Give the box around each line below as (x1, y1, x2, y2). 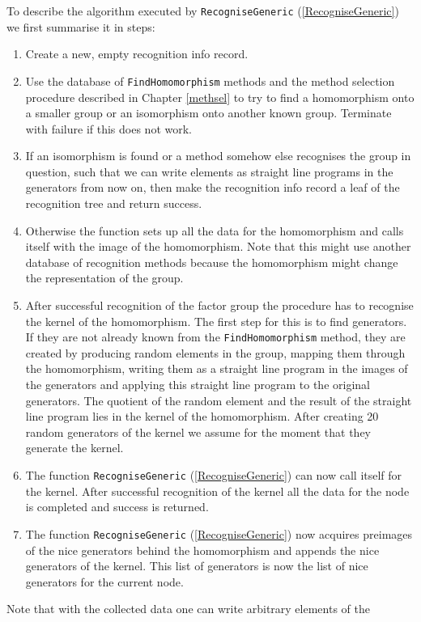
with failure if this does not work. (25, 120, 192, 137)
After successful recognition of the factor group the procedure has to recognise (25, 297, 414, 314)
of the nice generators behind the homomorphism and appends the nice (25, 541, 380, 558)
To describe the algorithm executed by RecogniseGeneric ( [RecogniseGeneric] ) (6, 2, 399, 19)
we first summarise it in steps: (6, 18, 155, 35)
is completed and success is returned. (25, 498, 209, 515)
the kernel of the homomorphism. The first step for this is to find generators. (25, 312, 407, 329)
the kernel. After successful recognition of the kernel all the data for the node (25, 482, 410, 499)
